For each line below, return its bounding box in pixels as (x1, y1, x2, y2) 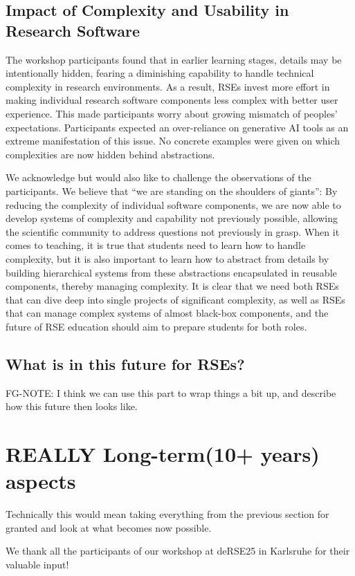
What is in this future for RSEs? (6, 353, 245, 374)
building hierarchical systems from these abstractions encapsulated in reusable (6, 265, 337, 279)
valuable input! (6, 557, 69, 571)
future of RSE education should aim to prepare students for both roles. (6, 319, 307, 333)
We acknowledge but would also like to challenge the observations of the (6, 170, 311, 185)
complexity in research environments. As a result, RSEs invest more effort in (6, 79, 330, 93)
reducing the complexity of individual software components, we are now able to (6, 197, 341, 212)
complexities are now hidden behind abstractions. (6, 147, 215, 161)
